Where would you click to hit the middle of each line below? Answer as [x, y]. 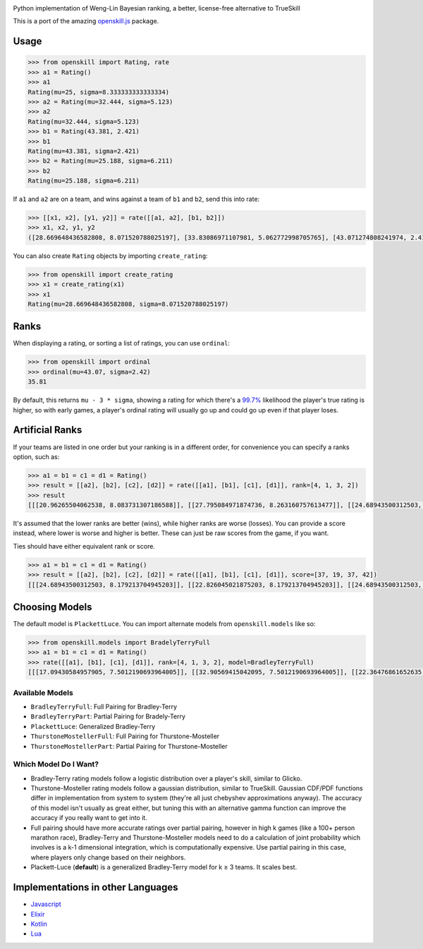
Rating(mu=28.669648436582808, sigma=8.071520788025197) [128, 304]
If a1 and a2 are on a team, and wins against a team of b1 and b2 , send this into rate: [136, 199]
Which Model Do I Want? [56, 764]
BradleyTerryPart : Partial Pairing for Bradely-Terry [108, 716]
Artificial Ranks [48, 430]
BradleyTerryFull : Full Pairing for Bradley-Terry [104, 706]
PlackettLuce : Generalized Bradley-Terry [93, 726]
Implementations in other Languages [96, 887]
